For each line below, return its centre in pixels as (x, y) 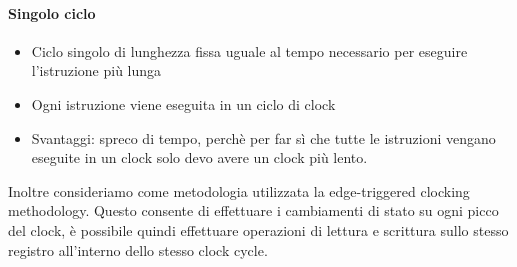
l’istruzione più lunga (96, 70)
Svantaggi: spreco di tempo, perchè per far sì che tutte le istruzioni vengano (263, 137)
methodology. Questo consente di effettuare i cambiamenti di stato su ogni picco (253, 210)
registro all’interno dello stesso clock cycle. (138, 249)
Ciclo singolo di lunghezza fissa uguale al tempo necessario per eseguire (249, 50)
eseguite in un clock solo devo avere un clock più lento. (199, 157)
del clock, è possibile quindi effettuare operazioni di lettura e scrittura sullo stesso (258, 229)
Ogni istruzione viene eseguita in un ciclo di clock (183, 103)
